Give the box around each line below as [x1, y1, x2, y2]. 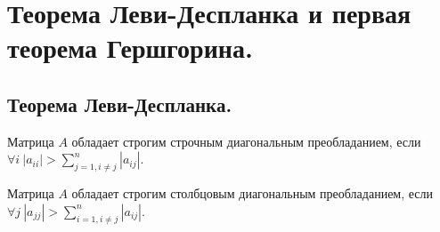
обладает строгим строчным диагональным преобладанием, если [71, 132, 421, 150]
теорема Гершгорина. [7, 29, 253, 66]
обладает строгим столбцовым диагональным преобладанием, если [71, 184, 434, 203]
